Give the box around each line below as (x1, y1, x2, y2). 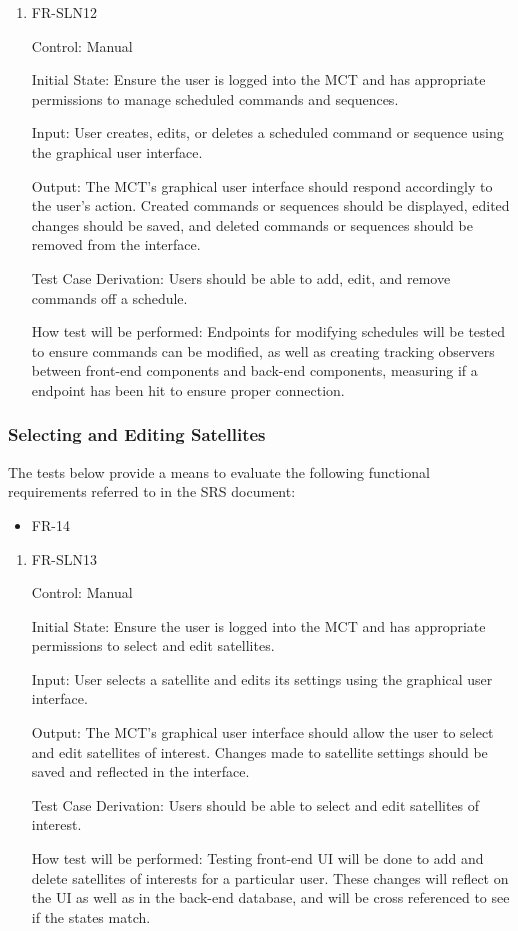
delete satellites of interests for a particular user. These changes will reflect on (31, 867, 509, 888)
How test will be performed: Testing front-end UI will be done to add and (31, 848, 484, 869)
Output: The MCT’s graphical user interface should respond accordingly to (31, 175, 493, 196)
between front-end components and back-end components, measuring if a (31, 360, 478, 381)
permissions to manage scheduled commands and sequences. (31, 88, 399, 109)
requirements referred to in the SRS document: (8, 481, 296, 502)
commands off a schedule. (31, 287, 188, 308)
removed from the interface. (31, 234, 201, 255)
